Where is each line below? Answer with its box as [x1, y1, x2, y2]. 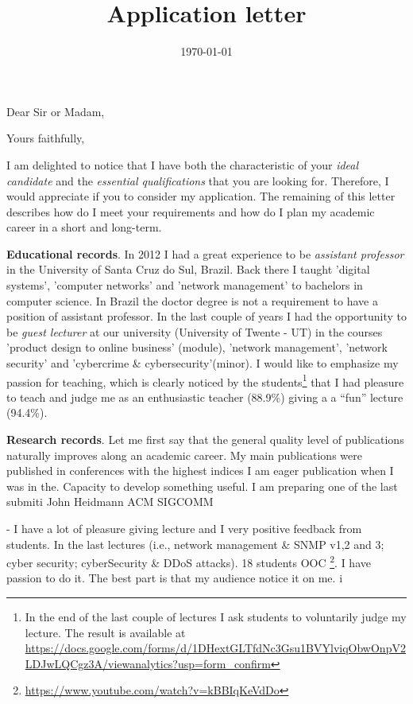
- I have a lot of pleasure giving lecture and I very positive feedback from [6, 520, 362, 537]
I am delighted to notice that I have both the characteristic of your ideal [6, 156, 359, 173]
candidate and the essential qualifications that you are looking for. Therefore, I [6, 172, 389, 189]
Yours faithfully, [6, 130, 85, 146]
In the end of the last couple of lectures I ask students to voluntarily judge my [25, 609, 407, 625]
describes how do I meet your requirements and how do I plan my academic [6, 203, 375, 220]
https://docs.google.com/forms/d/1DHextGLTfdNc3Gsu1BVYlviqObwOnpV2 [25, 640, 406, 656]
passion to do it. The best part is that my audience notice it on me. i [6, 570, 343, 586]
